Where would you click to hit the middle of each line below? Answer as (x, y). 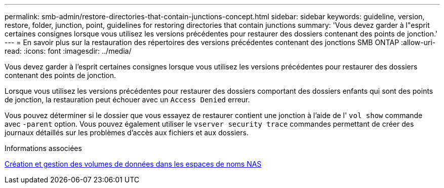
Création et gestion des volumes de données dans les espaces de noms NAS (133, 164)
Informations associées (43, 148)
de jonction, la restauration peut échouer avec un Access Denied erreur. (127, 100)
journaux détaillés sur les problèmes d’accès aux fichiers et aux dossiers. (127, 133)
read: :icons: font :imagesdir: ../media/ (68, 51)
